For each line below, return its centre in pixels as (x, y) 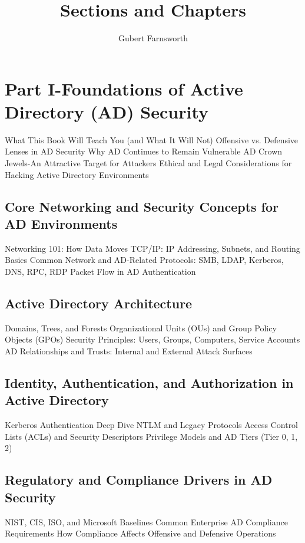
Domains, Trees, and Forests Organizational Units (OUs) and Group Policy (141, 328)
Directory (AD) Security (107, 111)
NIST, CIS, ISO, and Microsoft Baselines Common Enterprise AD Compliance (146, 521)
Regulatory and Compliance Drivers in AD (139, 480)
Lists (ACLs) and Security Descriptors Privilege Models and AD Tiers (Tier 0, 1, (151, 436)
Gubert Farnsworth (153, 38)
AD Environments (61, 223)
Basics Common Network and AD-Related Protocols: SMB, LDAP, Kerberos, (144, 260)
